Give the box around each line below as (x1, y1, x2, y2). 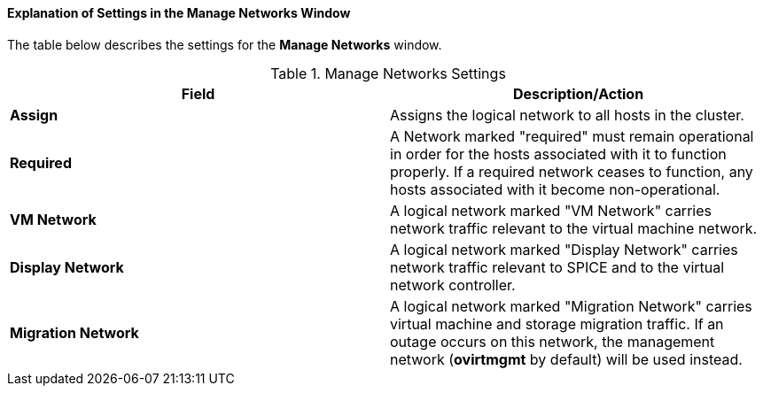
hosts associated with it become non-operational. (390, 180, 720, 198)
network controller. (390, 275, 516, 294)
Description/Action (512, 84, 644, 103)
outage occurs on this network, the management (390, 332, 715, 351)
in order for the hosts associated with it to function (390, 144, 727, 163)
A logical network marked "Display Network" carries (390, 240, 738, 258)
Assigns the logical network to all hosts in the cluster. (390, 105, 744, 124)
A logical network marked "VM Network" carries (390, 201, 712, 220)
